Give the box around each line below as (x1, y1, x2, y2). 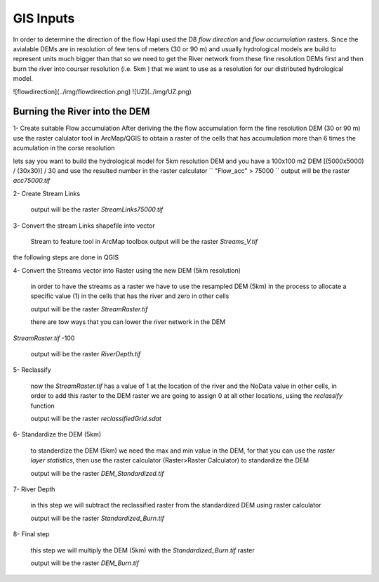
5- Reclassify (13, 366, 52, 374)
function (30, 401, 55, 410)
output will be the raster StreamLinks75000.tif (30, 205, 164, 214)
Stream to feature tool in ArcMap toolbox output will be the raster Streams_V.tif (30, 237, 258, 245)
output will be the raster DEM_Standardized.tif (30, 469, 164, 477)
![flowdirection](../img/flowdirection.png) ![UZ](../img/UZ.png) (13, 87, 192, 96)
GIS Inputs (13, 11, 75, 26)
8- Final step (13, 530, 50, 538)
